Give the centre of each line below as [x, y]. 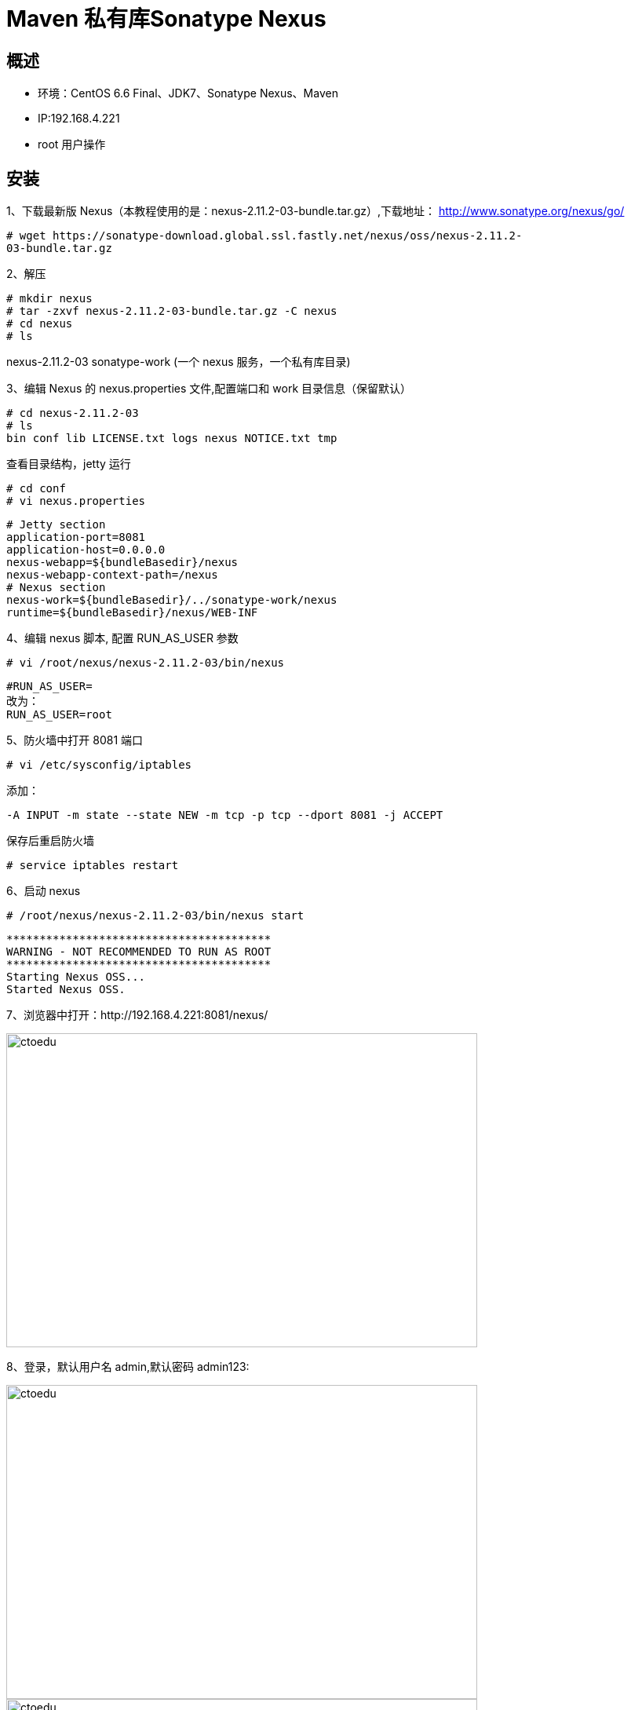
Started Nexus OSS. [66, 990]
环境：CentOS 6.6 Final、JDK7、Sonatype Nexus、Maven [188, 93]
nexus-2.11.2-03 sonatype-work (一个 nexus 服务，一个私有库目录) [179, 362]
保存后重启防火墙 [50, 841]
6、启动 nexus [44, 891]
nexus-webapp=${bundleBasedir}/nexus [122, 563]
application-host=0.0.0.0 [86, 550]
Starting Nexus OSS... [76, 977]
